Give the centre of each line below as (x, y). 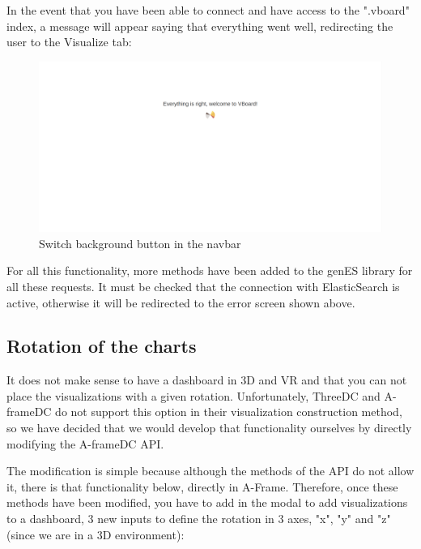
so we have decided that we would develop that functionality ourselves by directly (209, 428)
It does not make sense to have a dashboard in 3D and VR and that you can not (207, 380)
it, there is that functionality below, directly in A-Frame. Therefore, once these (202, 486)
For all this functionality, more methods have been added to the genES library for (210, 270)
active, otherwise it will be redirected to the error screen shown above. (181, 302)
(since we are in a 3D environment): (96, 534)
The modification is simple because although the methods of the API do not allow (210, 471)
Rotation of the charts (102, 346)
